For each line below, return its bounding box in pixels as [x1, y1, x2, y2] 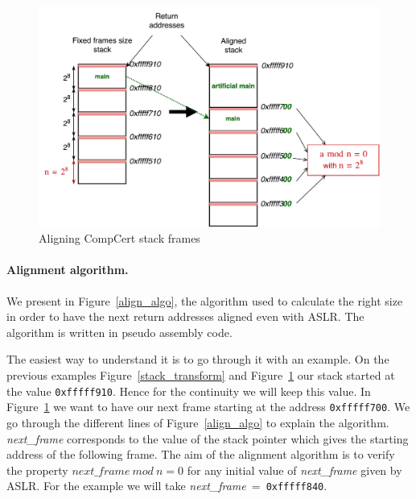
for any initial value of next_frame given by [187, 461, 402, 478]
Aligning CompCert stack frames [39, 230, 200, 247]
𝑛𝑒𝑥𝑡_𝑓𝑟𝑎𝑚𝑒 [72, 465, 130, 477]
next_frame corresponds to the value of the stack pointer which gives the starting [6, 430, 409, 447]
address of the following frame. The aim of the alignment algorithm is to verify [6, 446, 395, 463]
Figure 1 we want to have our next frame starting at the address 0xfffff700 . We [6, 398, 410, 415]
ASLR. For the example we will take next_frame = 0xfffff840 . [6, 477, 327, 494]
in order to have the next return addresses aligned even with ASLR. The [6, 308, 365, 325]
